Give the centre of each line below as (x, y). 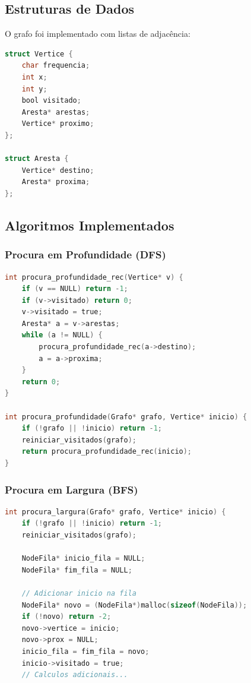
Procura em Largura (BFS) (72, 489)
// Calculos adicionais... (75, 675)
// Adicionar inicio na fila (79, 593)
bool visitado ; (51, 101)
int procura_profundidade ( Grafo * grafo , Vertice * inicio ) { (126, 417)
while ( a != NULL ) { (62, 335)
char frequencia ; (56, 66)
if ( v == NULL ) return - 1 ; (75, 289)
